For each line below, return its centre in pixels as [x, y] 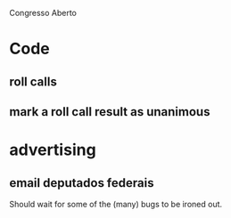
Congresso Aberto [43, 13]
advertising [53, 150]
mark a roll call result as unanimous [110, 112]
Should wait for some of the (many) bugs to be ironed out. [116, 204]
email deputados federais [82, 183]
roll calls [33, 81]
